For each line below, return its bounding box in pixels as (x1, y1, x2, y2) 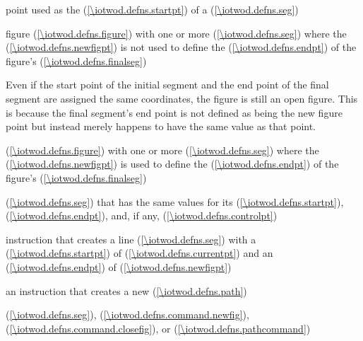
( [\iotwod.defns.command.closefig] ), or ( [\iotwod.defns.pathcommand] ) (6, 320, 311, 335)
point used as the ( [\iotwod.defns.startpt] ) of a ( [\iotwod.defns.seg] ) (6, 2, 299, 16)
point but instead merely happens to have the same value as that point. (6, 119, 316, 134)
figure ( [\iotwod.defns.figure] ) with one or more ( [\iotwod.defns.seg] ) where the (6, 25, 347, 40)
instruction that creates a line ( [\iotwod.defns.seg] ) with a (6, 231, 256, 246)
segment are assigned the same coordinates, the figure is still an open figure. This (6, 91, 358, 105)
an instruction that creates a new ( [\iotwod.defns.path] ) (6, 283, 247, 298)
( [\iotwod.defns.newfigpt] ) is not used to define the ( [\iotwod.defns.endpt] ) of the (6, 40, 357, 54)
